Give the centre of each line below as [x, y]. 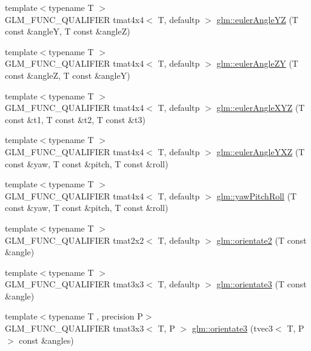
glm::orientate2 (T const [262, 240]
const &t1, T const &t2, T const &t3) [75, 119]
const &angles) [46, 340]
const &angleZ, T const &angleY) [68, 75]
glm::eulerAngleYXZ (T [261, 151]
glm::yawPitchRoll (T [257, 196]
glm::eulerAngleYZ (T [257, 19]
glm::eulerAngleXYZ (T [261, 108]
